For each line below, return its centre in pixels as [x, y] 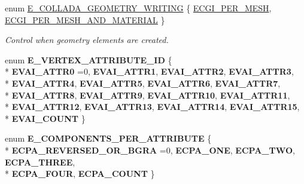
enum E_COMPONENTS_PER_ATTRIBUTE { [108, 138]
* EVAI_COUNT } [45, 118]
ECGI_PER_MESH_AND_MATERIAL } [85, 19]
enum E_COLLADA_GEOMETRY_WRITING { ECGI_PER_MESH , [138, 8]
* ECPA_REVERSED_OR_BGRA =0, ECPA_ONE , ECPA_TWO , [150, 150]
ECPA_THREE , [40, 162]
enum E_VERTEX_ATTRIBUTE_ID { [89, 59]
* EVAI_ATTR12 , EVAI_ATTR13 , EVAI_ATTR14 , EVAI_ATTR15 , [152, 107]
